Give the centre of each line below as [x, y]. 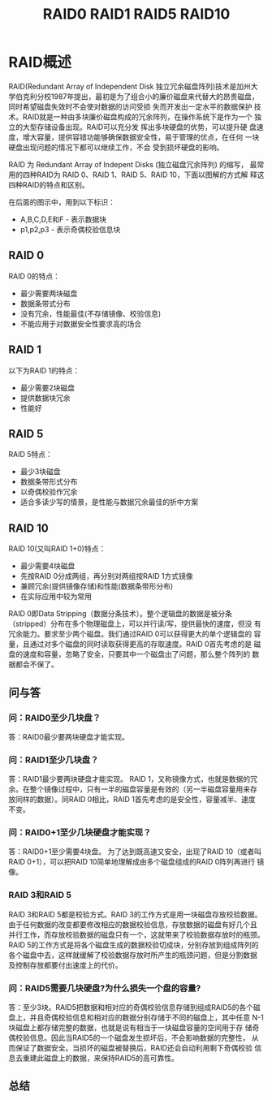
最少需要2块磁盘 [47, 387]
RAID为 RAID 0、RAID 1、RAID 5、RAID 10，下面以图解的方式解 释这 [150, 175]
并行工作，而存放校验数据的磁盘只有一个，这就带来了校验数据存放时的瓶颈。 [136, 934]
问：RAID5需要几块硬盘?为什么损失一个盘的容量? [105, 988]
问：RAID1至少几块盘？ [54, 760]
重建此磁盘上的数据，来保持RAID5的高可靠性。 [100, 1058]
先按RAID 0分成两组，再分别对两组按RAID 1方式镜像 [106, 576]
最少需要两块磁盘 [49, 293]
